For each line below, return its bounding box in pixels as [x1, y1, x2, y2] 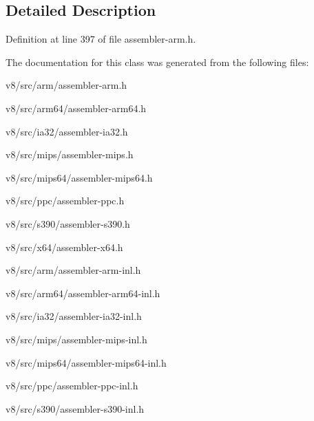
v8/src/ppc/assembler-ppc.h [6, 193, 125, 208]
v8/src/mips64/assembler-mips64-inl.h [6, 355, 167, 369]
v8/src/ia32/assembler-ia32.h [6, 124, 128, 138]
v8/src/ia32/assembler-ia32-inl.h [6, 309, 142, 323]
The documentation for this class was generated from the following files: [6, 54, 309, 69]
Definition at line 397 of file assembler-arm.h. [6, 32, 196, 46]
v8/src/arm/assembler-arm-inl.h [6, 263, 141, 277]
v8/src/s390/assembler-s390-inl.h [6, 401, 145, 415]
